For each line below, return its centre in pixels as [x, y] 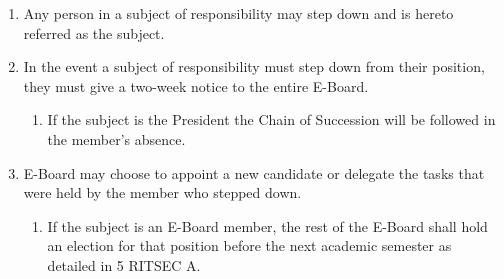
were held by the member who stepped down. [162, 192]
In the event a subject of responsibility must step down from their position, [254, 66]
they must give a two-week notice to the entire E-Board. [196, 85]
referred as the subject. [94, 32]
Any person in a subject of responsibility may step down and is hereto [238, 13]
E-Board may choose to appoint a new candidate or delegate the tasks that [254, 172]
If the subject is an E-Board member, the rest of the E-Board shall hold [267, 225]
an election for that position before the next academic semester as [249, 245]
